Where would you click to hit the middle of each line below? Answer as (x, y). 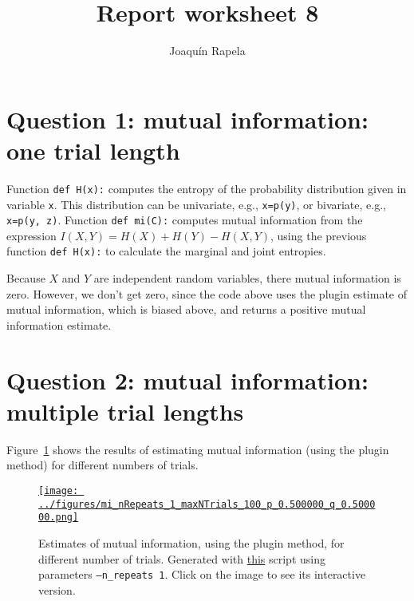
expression (32, 235)
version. (57, 589)
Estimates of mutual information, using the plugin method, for (191, 542)
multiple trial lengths (125, 411)
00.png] (59, 518)
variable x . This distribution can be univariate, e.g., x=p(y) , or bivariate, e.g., (196, 204)
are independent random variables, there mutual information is (247, 278)
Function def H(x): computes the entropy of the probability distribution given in (207, 188)
